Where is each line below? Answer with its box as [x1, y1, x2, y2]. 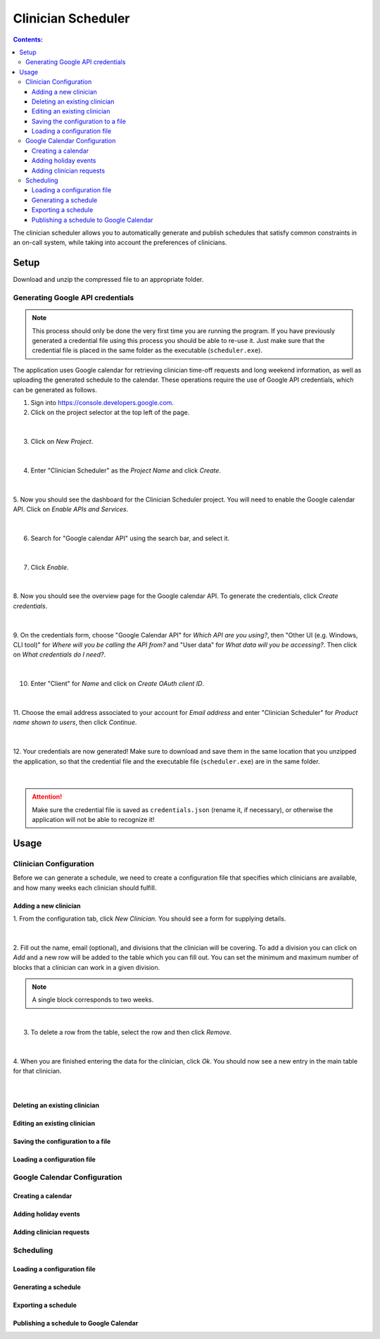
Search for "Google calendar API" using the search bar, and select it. [30, 534, 230, 542]
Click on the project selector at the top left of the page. [30, 409, 190, 417]
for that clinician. [13, 1067, 62, 1076]
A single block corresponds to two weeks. [32, 995, 154, 1004]
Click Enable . [30, 563, 70, 571]
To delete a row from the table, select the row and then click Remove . [30, 1028, 232, 1037]
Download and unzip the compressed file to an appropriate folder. [13, 275, 204, 284]
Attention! [32, 792, 63, 801]
